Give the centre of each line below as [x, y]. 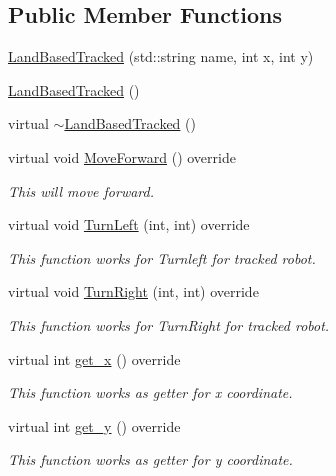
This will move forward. [81, 190]
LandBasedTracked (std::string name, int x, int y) [161, 56]
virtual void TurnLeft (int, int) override [129, 224]
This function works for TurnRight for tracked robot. [169, 324]
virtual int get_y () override [94, 425]
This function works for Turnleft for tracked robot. [162, 257]
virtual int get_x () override [94, 358]
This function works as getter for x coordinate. [150, 392]
